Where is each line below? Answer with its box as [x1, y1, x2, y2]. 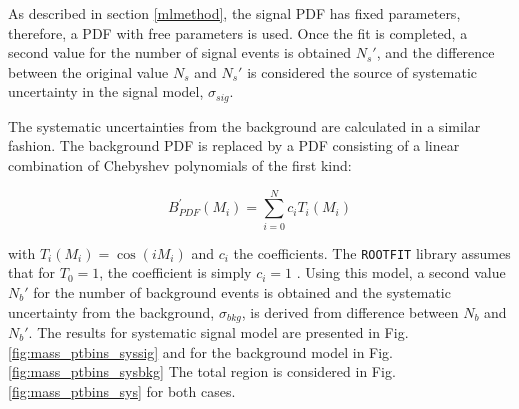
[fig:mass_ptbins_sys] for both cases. [8, 380, 236, 401]
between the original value [8, 61, 169, 82]
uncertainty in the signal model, [8, 81, 204, 102]
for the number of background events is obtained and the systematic [33, 281, 451, 302]
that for [8, 262, 56, 283]
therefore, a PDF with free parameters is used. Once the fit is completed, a [8, 22, 468, 43]
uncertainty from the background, [8, 301, 215, 322]
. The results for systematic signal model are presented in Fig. [28, 322, 409, 343]
